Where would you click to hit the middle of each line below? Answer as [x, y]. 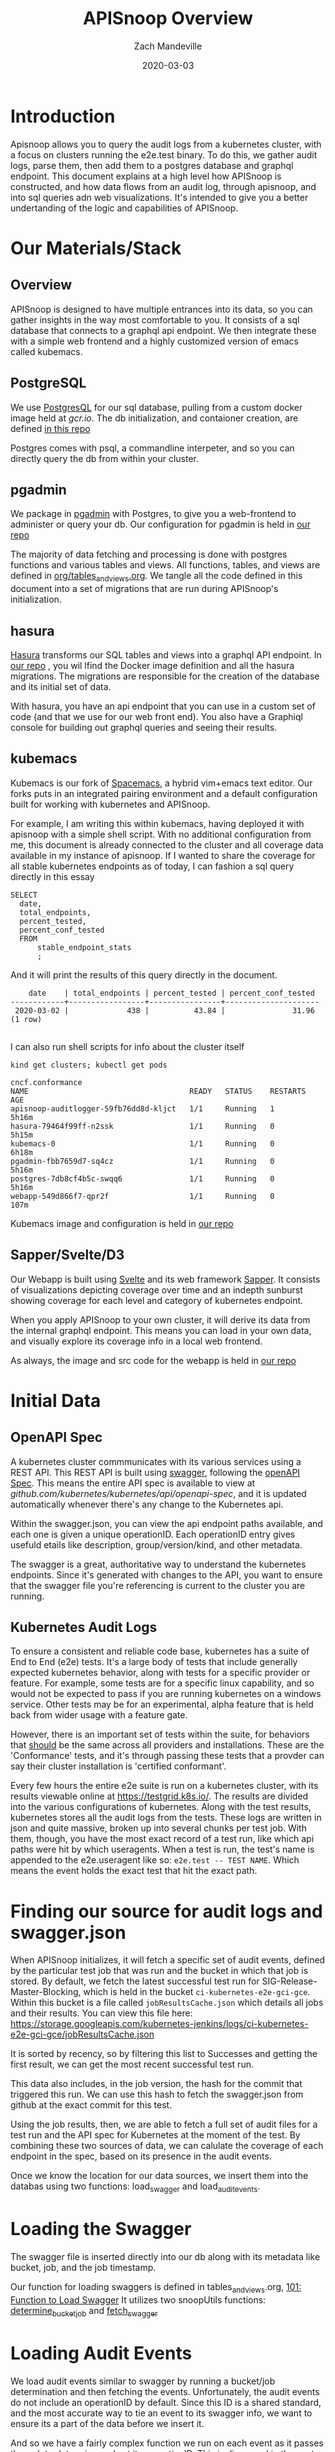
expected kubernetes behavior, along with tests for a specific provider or [160, 1673]
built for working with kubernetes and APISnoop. [110, 804]
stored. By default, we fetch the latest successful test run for [135, 1981]
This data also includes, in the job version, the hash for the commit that [156, 2084]
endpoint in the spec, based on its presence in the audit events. [141, 2156]
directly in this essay [52, 876]
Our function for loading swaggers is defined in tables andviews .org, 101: [156, 2288]
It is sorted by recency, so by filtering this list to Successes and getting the [164, 2054]
